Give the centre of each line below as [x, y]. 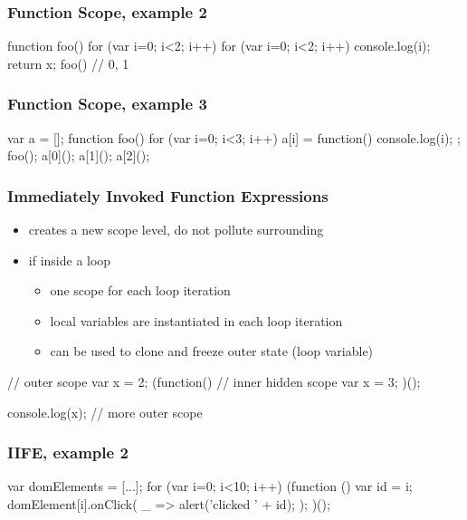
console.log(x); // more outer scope [105, 412]
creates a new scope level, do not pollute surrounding [176, 230]
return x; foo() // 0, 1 [68, 63]
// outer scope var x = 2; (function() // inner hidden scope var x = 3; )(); [214, 381]
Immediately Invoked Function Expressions [168, 195]
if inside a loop [70, 260]
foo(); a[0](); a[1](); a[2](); [79, 155]
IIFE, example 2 [68, 453]
